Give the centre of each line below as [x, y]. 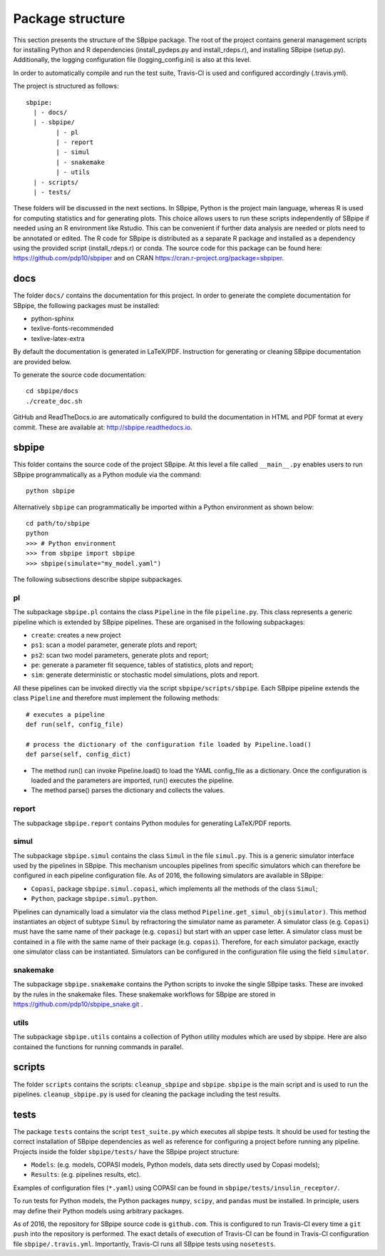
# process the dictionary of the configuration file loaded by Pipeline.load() [169, 744]
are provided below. [42, 362]
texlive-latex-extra [58, 338]
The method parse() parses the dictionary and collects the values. [128, 790]
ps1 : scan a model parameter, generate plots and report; [114, 645]
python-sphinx [52, 319]
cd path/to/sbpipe [58, 524]
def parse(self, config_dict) [79, 755]
